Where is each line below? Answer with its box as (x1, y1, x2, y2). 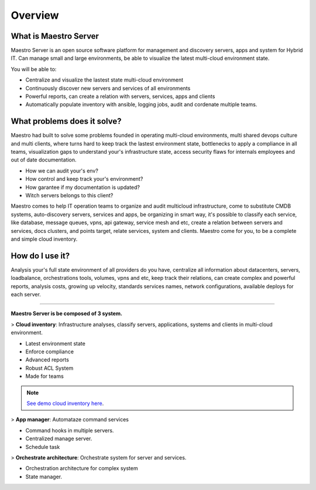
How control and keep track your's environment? (25, 175, 143, 183)
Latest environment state (25, 340, 86, 347)
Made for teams (25, 373, 64, 380)
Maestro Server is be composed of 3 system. (11, 310, 123, 317)
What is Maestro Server (11, 31, 99, 41)
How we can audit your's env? (25, 167, 99, 174)
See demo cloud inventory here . (26, 400, 104, 407)
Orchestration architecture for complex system (25, 465, 138, 472)
